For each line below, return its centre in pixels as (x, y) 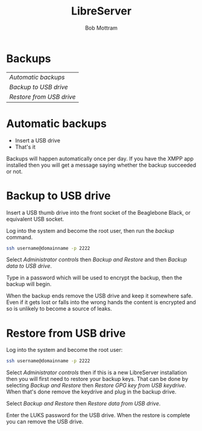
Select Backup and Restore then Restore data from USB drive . (84, 404)
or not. (14, 171)
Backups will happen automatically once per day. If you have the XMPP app (100, 158)
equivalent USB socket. (35, 219)
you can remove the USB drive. (45, 422)
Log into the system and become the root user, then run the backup (90, 230)
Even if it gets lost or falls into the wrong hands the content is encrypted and (101, 302)
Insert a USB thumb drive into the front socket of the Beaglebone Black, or (99, 212)
